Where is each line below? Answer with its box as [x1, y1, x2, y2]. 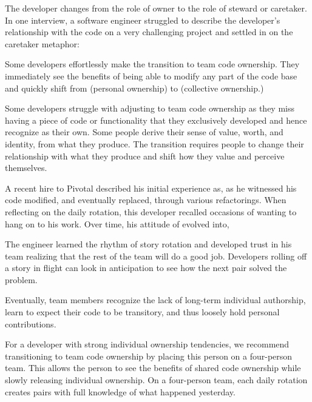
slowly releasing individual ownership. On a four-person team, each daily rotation [5, 374, 308, 386]
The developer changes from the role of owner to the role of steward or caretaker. [5, 2, 307, 14]
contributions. [5, 317, 56, 330]
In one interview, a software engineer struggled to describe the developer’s [5, 13, 280, 26]
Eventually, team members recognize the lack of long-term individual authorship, [5, 293, 306, 306]
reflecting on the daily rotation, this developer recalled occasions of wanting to [5, 205, 297, 218]
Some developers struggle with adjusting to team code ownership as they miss [5, 102, 295, 115]
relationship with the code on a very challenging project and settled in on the [5, 25, 293, 38]
